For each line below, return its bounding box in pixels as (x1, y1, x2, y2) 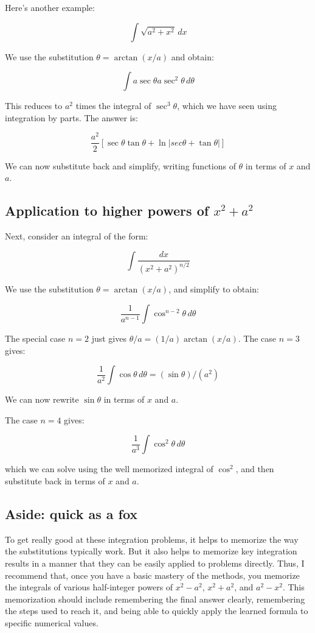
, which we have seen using (177, 99, 277, 112)
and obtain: (171, 50, 214, 63)
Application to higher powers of (5, 201, 209, 220)
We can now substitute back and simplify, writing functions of (5, 159, 236, 172)
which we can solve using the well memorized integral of (5, 462, 213, 475)
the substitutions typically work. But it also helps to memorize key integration (5, 545, 297, 557)
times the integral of (75, 99, 151, 112)
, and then (235, 462, 274, 475)
